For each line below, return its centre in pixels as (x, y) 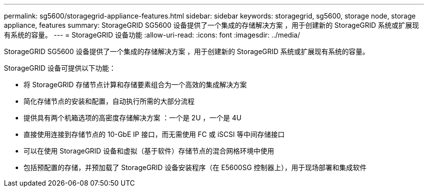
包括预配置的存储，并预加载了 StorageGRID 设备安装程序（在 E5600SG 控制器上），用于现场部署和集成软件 (195, 167)
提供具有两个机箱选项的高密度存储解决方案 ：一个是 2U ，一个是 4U (133, 118)
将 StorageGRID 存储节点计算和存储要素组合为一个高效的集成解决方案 (135, 85)
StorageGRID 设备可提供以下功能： (60, 68)
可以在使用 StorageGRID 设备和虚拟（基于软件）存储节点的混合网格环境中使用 (149, 151)
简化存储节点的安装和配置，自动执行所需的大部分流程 (109, 101)
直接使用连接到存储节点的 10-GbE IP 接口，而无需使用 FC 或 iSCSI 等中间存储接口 (154, 134)
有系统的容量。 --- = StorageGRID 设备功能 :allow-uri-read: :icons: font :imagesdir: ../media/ (152, 35)
